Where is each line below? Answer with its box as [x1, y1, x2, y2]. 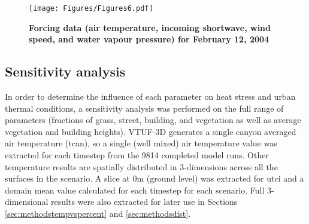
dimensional [5, 195, 49, 208]
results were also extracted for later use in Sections [51, 195, 238, 208]
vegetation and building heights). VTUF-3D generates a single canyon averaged [5, 125, 296, 137]
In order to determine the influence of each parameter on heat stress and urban [5, 90, 296, 103]
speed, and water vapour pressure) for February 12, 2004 [29, 33, 269, 45]
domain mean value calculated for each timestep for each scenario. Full [5, 183, 265, 196]
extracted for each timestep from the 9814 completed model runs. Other [5, 149, 269, 161]
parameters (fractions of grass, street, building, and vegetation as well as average [5, 113, 301, 126]
